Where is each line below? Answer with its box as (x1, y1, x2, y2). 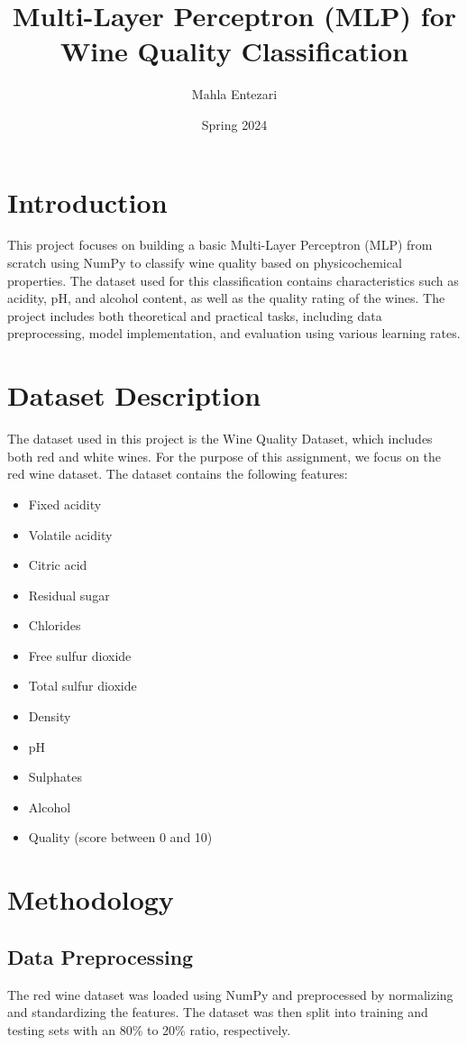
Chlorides (28, 616, 81, 635)
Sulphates (28, 767, 83, 786)
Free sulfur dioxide (28, 646, 132, 665)
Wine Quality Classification (60, 32, 409, 69)
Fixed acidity (28, 494, 102, 513)
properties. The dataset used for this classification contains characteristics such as (7, 270, 459, 289)
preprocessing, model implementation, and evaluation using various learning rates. (7, 324, 461, 343)
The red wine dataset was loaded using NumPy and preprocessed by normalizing (7, 985, 453, 1004)
